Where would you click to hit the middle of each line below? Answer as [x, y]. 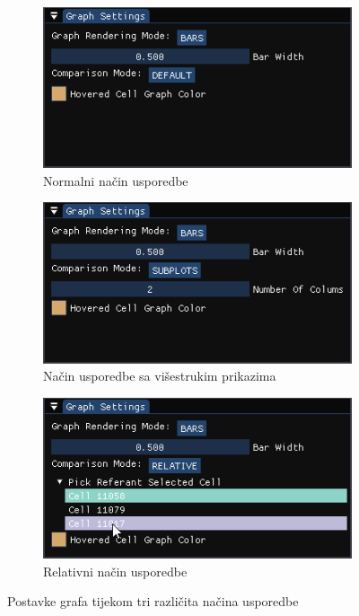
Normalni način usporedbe [116, 180]
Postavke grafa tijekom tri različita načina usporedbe [153, 601]
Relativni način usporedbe [115, 571]
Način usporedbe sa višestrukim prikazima [160, 376]
